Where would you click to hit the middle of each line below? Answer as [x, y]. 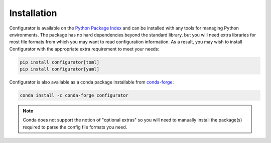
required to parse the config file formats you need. [75, 127]
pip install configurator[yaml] [60, 69]
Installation [33, 13]
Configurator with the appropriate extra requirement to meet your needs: [84, 49]
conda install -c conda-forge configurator [74, 95]
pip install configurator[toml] [60, 62]
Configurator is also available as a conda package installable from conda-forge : [92, 82]
